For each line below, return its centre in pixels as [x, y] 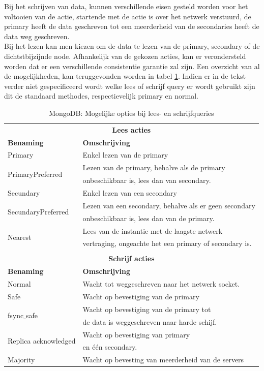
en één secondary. [110, 347]
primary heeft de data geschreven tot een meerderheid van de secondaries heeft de [132, 26]
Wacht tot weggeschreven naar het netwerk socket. [161, 284]
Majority [21, 360]
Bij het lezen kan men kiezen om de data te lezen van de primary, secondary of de [132, 46]
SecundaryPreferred [38, 212]
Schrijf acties [131, 258]
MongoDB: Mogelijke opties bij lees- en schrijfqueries [131, 113]
